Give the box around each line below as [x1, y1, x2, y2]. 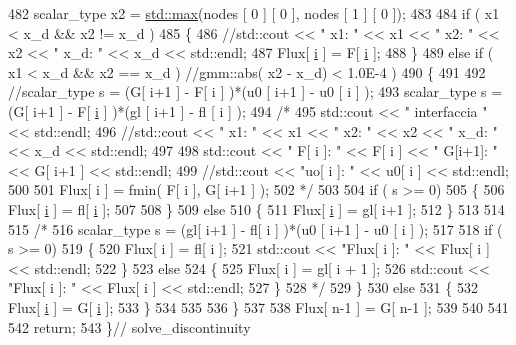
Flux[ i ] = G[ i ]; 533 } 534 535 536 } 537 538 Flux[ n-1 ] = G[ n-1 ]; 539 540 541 [8, 296, 509, 317]
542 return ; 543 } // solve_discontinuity [8, 316, 251, 337]
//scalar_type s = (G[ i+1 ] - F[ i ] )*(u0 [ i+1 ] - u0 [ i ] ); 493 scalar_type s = [8, 81, 503, 102]
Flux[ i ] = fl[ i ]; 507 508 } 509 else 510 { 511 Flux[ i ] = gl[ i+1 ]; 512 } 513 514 [8, 198, 505, 219]
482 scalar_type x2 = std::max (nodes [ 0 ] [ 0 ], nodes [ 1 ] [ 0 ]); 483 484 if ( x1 [8, 3, 500, 23]
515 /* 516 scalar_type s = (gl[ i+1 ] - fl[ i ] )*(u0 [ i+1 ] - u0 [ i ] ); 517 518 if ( [8, 218, 503, 239]
